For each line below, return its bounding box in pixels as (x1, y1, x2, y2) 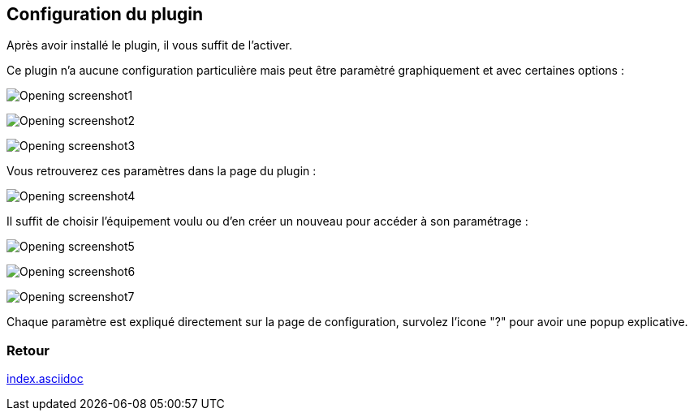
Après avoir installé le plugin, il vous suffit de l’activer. (6, 38, 293, 53)
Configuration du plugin (6, 4, 204, 24)
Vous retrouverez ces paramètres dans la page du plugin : (6, 164, 317, 178)
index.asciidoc (6, 372, 84, 386)
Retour (6, 342, 50, 359)
